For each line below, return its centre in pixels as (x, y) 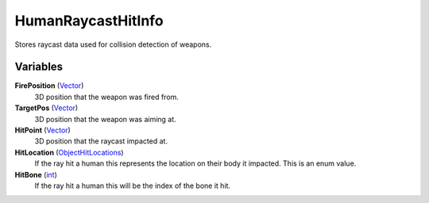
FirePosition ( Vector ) (49, 86)
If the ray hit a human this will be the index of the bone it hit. (132, 186)
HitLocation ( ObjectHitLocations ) (69, 152)
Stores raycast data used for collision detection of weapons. (113, 44)
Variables (39, 67)
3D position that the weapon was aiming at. (105, 119)
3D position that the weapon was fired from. (106, 97)
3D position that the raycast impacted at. (101, 141)
